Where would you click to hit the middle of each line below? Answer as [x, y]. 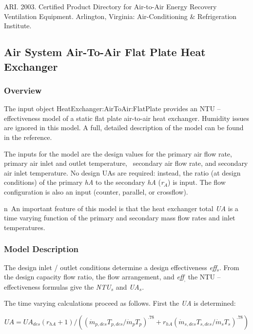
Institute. [18, 26]
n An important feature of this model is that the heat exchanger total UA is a [121, 208]
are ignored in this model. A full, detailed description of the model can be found [124, 128]
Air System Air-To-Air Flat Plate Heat [105, 52]
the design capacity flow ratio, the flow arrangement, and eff [94, 277]
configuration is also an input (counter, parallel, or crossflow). [96, 191]
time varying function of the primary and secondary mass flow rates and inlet [120, 218]
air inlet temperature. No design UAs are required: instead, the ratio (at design [122, 172]
